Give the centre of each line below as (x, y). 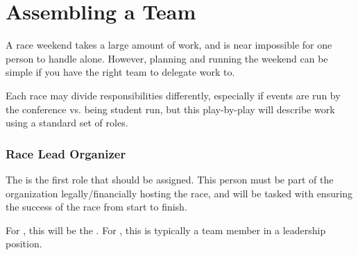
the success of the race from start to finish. (96, 207)
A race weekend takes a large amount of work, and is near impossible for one (169, 45)
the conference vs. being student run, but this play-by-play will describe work (170, 109)
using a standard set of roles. (67, 123)
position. (24, 244)
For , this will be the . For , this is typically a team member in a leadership (166, 230)
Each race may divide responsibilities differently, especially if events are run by (173, 95)
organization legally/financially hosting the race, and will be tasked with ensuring (179, 193)
